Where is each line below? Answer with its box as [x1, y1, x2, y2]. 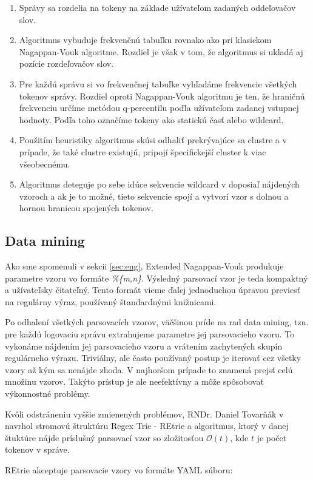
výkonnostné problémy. [5, 387, 90, 400]
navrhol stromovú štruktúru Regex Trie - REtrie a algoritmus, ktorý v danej [5, 419, 289, 432]
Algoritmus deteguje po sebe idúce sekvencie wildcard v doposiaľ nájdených [19, 178, 300, 191]
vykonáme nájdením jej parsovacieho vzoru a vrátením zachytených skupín [5, 339, 283, 352]
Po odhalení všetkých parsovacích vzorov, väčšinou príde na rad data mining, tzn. [5, 316, 309, 328]
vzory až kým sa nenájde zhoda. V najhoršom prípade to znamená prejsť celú [5, 363, 293, 376]
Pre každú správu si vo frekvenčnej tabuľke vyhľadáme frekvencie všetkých [19, 77, 297, 90]
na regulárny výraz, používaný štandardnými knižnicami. [5, 295, 217, 308]
